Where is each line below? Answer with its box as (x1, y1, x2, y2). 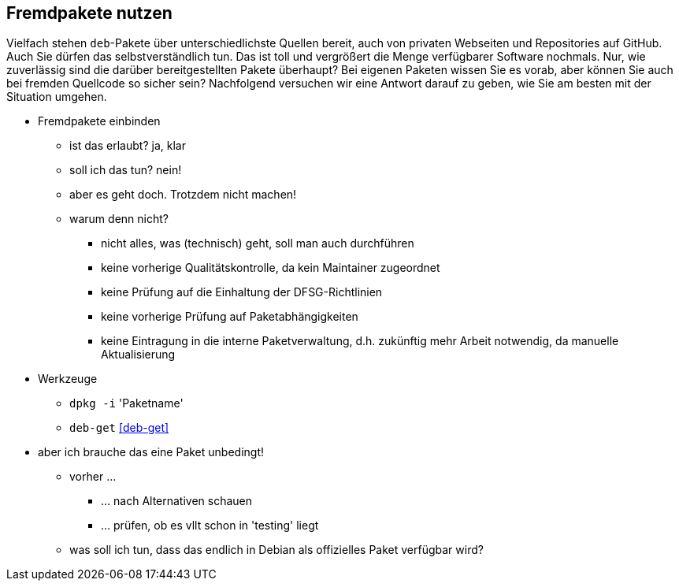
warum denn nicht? (69, 212, 169, 226)
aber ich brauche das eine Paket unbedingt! (38, 445, 265, 459)
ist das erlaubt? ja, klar (69, 139, 186, 153)
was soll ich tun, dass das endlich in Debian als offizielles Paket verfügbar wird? (69, 543, 484, 557)
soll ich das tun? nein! (69, 163, 182, 177)
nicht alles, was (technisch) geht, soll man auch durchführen (101, 236, 414, 251)
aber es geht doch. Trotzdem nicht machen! (69, 188, 297, 202)
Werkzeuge (38, 372, 98, 386)
